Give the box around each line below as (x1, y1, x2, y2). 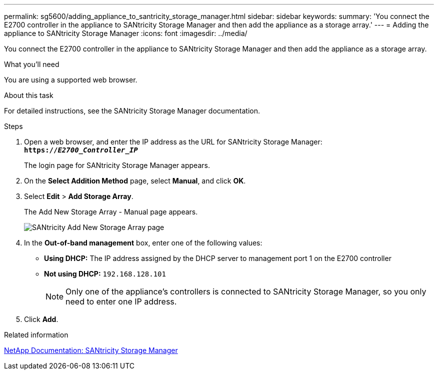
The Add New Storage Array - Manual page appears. (24, 207, 198, 216)
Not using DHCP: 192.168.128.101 (44, 269, 166, 278)
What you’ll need (4, 60, 59, 68)
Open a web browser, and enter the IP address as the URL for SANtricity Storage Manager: (24, 137, 322, 146)
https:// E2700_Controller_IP (24, 146, 138, 154)
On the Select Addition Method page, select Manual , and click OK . (24, 176, 246, 185)
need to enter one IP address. (65, 296, 177, 306)
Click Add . (24, 315, 58, 323)
